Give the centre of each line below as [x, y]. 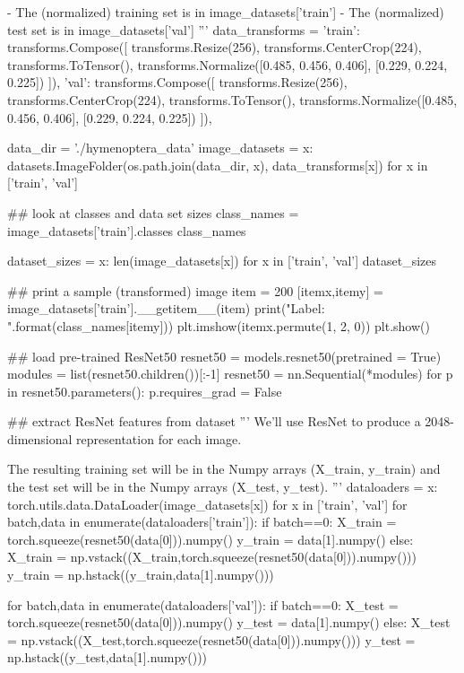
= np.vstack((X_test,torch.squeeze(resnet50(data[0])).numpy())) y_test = [211, 639]
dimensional [40, 438]
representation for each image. [159, 438]
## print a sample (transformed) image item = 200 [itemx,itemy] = [195, 290]
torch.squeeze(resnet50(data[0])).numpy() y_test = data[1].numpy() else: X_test [229, 622]
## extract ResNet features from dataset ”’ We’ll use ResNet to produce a [214, 421]
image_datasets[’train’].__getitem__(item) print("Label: [166, 308]
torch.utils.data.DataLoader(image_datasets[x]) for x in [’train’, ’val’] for [207, 504]
